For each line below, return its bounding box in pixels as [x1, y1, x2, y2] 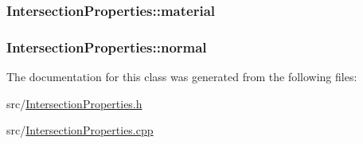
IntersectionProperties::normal [6, 37, 207, 56]
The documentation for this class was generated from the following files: [6, 68, 357, 85]
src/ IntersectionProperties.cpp [6, 122, 154, 138]
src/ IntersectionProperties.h [6, 95, 142, 111]
